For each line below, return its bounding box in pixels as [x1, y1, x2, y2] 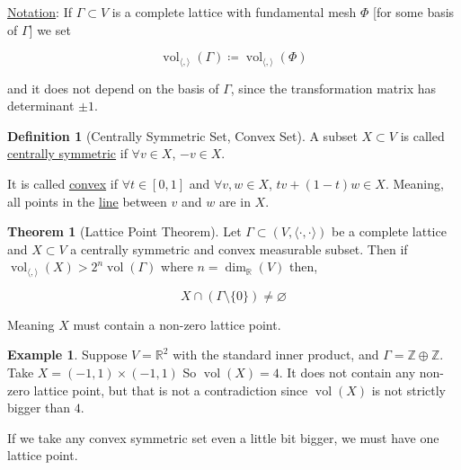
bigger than [7, 398, 71, 417]
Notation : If [7, 3, 72, 21]
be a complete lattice [332, 222, 447, 241]
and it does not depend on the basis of [7, 78, 219, 97]
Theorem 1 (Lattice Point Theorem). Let [7, 222, 242, 241]
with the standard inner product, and [173, 345, 379, 364]
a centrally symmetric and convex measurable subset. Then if [70, 239, 408, 258]
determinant [7, 96, 75, 115]
